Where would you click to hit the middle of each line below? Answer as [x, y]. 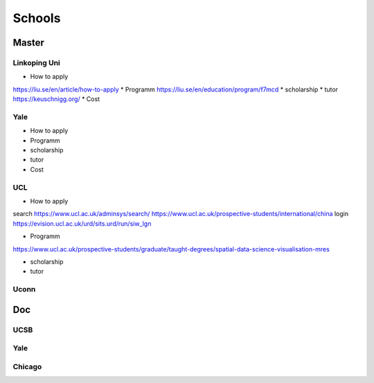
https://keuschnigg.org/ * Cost [56, 99]
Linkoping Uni [36, 62]
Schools [37, 18]
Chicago [27, 366]
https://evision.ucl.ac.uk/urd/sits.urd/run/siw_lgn [82, 223]
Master [29, 43]
